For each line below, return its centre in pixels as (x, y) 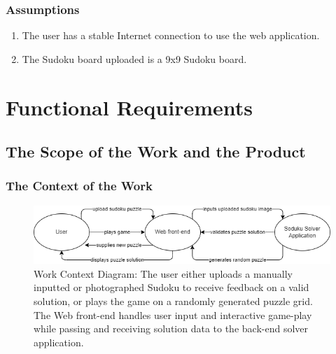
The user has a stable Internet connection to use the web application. (171, 35)
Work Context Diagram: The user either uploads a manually (163, 273)
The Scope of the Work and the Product (156, 151)
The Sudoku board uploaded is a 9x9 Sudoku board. (134, 58)
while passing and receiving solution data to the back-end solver (171, 328)
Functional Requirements (129, 107)
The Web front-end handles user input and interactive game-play (173, 314)
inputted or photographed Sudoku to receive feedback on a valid (171, 287)
